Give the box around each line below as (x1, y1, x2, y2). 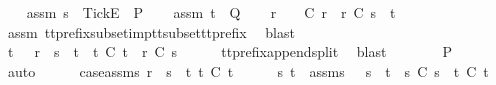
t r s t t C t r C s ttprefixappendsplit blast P (7, 41, 452, 62)
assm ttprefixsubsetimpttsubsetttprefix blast (7, 21, 295, 42)
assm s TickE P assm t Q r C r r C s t (26, 2, 396, 22)
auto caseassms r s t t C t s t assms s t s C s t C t (7, 60, 489, 81)
